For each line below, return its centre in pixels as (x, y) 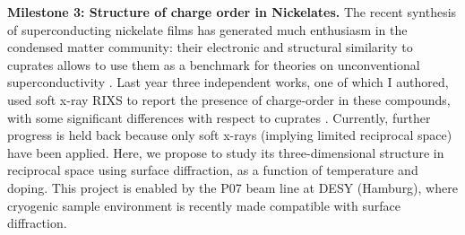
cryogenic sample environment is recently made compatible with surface (204, 205)
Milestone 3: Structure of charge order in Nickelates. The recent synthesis (232, 12)
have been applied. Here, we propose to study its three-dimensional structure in (226, 152)
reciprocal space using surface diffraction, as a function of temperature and (213, 170)
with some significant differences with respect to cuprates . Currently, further (219, 117)
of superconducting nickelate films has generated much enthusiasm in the (207, 29)
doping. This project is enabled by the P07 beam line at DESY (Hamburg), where (232, 187)
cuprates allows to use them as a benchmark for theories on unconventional (214, 64)
